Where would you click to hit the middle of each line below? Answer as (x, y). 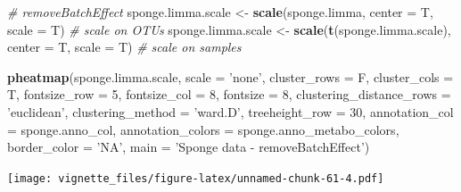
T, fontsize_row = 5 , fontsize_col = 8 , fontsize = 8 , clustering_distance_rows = (229, 94)
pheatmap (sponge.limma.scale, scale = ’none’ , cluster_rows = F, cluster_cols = (230, 76)
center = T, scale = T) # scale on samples (124, 47)
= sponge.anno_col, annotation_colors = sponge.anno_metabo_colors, (203, 129)
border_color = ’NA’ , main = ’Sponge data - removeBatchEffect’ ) (189, 147)
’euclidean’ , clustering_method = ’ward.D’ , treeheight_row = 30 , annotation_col (230, 111)
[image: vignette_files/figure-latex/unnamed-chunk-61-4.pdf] (196, 178)
